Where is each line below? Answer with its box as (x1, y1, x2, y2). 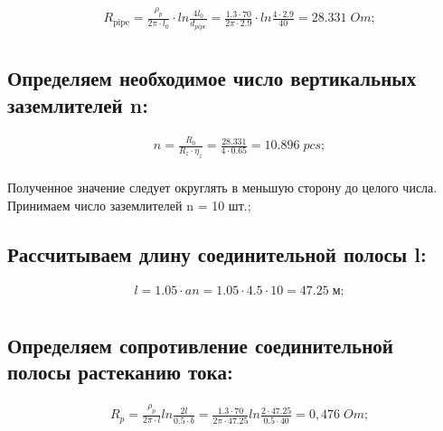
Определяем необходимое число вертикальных (7, 64, 417, 92)
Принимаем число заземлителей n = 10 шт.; (7, 195, 251, 214)
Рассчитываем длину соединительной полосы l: (7, 239, 427, 267)
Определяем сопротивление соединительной (7, 331, 393, 359)
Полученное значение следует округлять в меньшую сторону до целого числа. (7, 177, 438, 196)
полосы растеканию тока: (7, 358, 233, 386)
